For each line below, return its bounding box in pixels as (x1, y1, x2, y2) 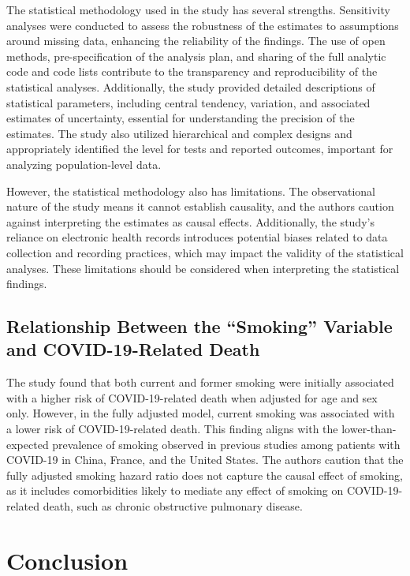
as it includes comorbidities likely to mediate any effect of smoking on (6, 482, 344, 499)
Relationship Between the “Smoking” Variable (6, 314, 393, 338)
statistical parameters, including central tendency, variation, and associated (6, 94, 371, 110)
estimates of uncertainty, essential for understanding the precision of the (6, 110, 355, 126)
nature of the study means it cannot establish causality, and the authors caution (6, 198, 394, 215)
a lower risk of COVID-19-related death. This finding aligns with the (6, 421, 338, 437)
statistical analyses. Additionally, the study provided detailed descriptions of (6, 78, 375, 95)
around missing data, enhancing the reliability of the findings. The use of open (6, 32, 386, 49)
